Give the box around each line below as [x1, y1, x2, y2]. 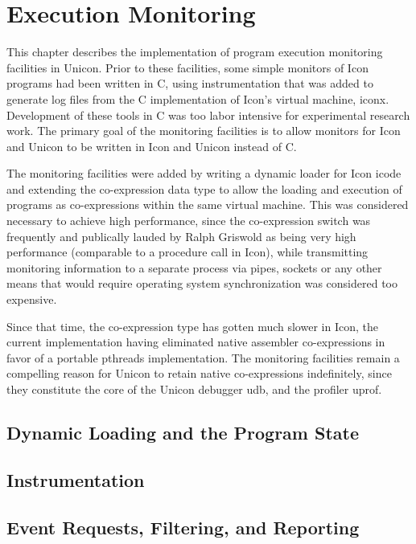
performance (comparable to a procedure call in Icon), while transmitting [6, 243, 369, 260]
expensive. [6, 291, 57, 308]
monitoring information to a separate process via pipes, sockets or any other [6, 259, 382, 276]
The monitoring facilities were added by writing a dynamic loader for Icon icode [6, 165, 402, 182]
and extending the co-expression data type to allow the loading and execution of [6, 180, 402, 197]
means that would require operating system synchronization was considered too [6, 275, 397, 292]
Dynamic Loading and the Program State [6, 419, 360, 444]
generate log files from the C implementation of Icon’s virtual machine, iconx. [6, 90, 389, 107]
